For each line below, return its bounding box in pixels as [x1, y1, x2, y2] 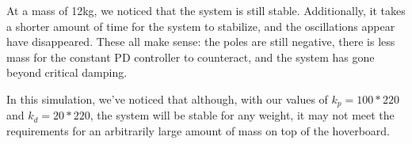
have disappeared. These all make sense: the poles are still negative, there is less [6, 33, 395, 50]
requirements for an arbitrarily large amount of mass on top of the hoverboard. [6, 123, 391, 139]
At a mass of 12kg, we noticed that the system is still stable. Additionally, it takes [6, 2, 406, 18]
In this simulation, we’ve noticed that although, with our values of [6, 90, 328, 107]
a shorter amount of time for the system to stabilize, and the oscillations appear [6, 17, 395, 34]
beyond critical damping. [6, 64, 128, 81]
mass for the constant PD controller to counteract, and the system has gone [6, 48, 375, 65]
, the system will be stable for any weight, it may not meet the [90, 107, 395, 123]
